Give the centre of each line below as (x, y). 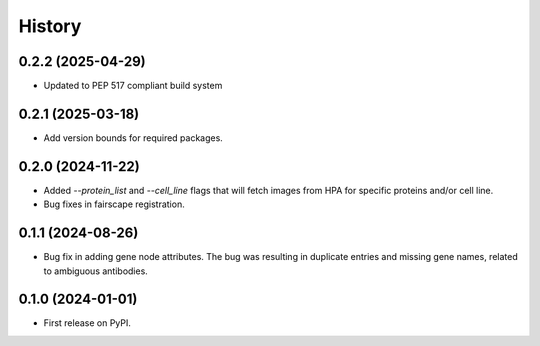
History (50, 26)
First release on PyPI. (87, 323)
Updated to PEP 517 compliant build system (133, 86)
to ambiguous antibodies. (96, 271)
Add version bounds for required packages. (133, 137)
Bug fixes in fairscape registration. (114, 204)
